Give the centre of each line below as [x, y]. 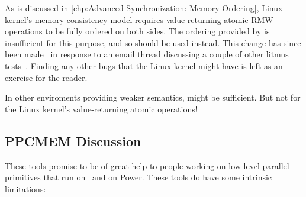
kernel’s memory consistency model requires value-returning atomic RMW [139, 19]
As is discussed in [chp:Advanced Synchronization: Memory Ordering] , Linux [144, 8]
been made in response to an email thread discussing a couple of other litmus [147, 54]
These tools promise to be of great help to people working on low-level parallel [147, 165]
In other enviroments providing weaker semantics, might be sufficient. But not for [153, 97]
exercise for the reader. [46, 77]
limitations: [25, 188]
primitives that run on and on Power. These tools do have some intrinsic [138, 177]
